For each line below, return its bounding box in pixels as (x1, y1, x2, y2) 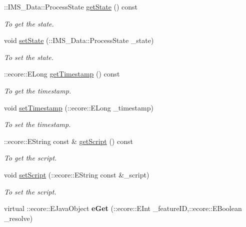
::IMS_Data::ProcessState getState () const (4, 1, 138, 11)
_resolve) (4, 212, 33, 223)
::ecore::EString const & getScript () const (4, 135, 133, 146)
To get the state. (4, 18, 54, 28)
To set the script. (4, 186, 56, 196)
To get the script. (4, 152, 57, 163)
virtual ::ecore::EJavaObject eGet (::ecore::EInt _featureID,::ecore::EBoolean (4, 203, 242, 213)
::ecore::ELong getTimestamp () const (4, 68, 120, 79)
